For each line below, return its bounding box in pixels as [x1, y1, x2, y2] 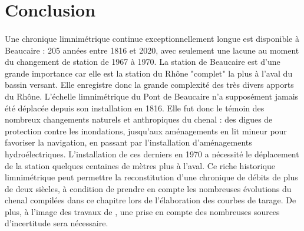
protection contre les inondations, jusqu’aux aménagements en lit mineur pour [5, 124, 287, 137]
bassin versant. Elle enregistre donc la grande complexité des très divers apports [5, 78, 294, 91]
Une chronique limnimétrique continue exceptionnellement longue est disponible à [5, 32, 299, 44]
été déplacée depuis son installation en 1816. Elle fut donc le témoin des [5, 101, 265, 114]
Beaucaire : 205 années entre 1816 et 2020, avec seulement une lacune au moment [5, 44, 299, 56]
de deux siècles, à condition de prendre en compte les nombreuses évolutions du [5, 182, 292, 194]
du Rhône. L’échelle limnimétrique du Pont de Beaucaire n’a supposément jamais [5, 90, 299, 102]
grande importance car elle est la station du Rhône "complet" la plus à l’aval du [5, 67, 293, 79]
